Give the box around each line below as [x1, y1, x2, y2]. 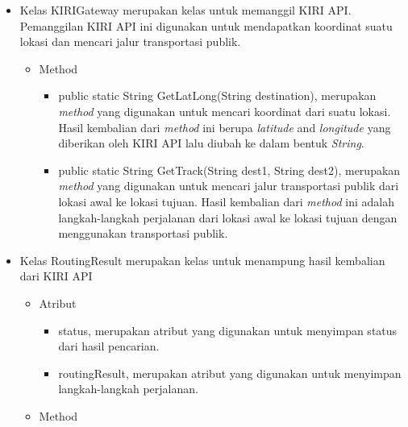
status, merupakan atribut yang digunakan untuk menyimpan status [58, 321, 398, 338]
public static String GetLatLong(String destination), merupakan [58, 87, 377, 104]
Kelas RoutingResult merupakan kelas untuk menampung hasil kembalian [19, 251, 385, 268]
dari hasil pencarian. [58, 338, 160, 354]
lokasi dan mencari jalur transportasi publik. [19, 33, 241, 50]
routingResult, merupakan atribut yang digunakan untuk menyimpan [58, 364, 402, 381]
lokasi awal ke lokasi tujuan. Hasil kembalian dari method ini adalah [58, 193, 394, 209]
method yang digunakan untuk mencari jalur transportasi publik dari [58, 177, 399, 194]
